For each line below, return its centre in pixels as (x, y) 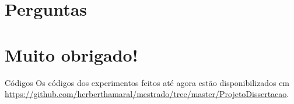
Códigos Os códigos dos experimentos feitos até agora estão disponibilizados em (147, 82)
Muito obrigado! (71, 54)
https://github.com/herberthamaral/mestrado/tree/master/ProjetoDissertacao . (147, 94)
